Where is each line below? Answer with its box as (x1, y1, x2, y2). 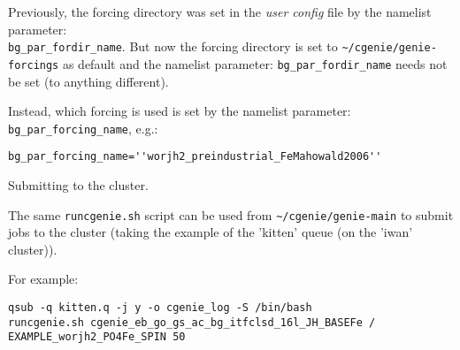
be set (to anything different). (8, 72, 169, 90)
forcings (8, 58, 59, 72)
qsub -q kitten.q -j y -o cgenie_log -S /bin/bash (8, 301, 312, 315)
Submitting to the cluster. (8, 176, 149, 194)
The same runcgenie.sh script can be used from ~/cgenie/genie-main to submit (8, 205, 454, 224)
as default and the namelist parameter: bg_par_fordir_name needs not (62, 54, 448, 72)
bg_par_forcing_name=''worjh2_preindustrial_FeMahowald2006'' (8, 150, 382, 164)
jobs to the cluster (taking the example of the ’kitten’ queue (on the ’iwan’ (8, 223, 413, 241)
